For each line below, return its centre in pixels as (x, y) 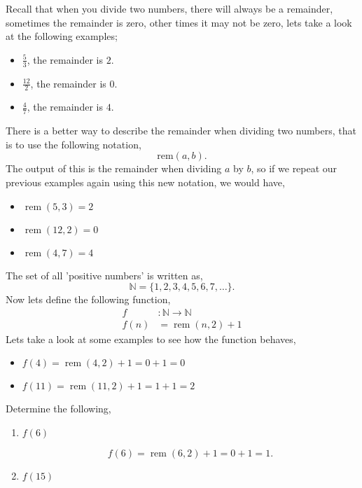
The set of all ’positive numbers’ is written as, (104, 275)
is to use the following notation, (74, 144)
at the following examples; (62, 36)
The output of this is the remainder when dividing (114, 168)
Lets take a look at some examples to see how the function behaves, (151, 339)
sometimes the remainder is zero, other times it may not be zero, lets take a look (179, 22)
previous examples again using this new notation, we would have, (145, 182)
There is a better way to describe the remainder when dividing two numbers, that (181, 131)
